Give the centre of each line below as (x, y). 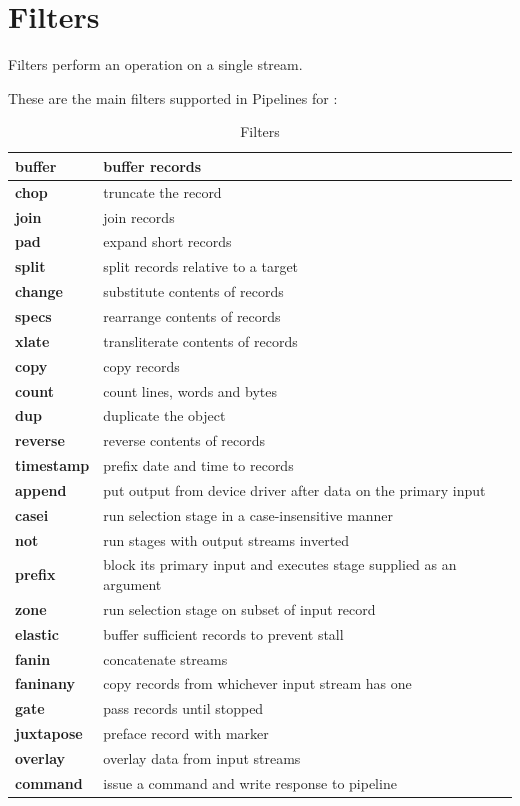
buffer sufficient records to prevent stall (223, 633)
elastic (37, 633)
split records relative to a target (201, 266)
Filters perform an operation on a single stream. (155, 64)
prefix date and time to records (198, 465)
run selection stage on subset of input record (239, 608)
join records (139, 216)
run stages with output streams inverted (226, 539)
